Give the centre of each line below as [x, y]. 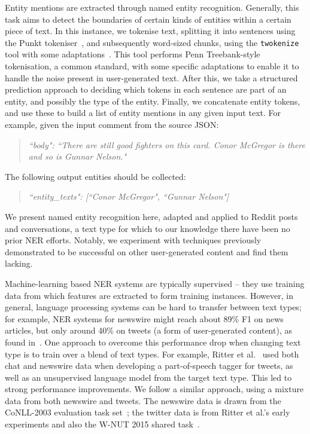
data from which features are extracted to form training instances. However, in [149, 295]
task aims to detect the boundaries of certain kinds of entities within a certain [148, 19]
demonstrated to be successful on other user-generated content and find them [147, 251]
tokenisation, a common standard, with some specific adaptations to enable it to [152, 66]
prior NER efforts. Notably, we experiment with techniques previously [133, 240]
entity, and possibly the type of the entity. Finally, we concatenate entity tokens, [153, 101]
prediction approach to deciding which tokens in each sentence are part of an [146, 89]
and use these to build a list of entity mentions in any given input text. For [143, 113]
